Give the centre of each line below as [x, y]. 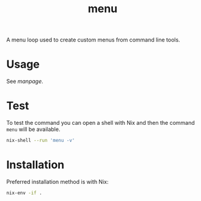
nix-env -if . [24, 193]
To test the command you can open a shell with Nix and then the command [101, 123]
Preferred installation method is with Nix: [57, 182]
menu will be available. [33, 129]
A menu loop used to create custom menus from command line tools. [93, 40]
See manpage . [25, 82]
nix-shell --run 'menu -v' [41, 141]
